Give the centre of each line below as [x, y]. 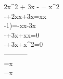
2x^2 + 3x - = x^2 [32, 6]
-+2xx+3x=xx [25, 16]
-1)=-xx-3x [20, 25]
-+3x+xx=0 [22, 34]
